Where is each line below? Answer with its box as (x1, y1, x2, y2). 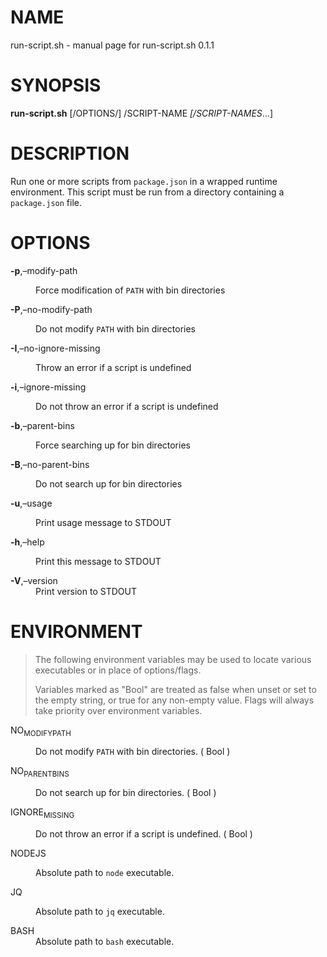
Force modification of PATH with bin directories (35, 284, 226, 296)
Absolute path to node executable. (35, 867, 175, 879)
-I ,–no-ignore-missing (10, 342, 101, 354)
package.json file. (10, 196, 83, 208)
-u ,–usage (10, 497, 53, 509)
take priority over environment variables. (34, 704, 203, 716)
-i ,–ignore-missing (10, 381, 87, 393)
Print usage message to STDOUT (35, 516, 172, 528)
